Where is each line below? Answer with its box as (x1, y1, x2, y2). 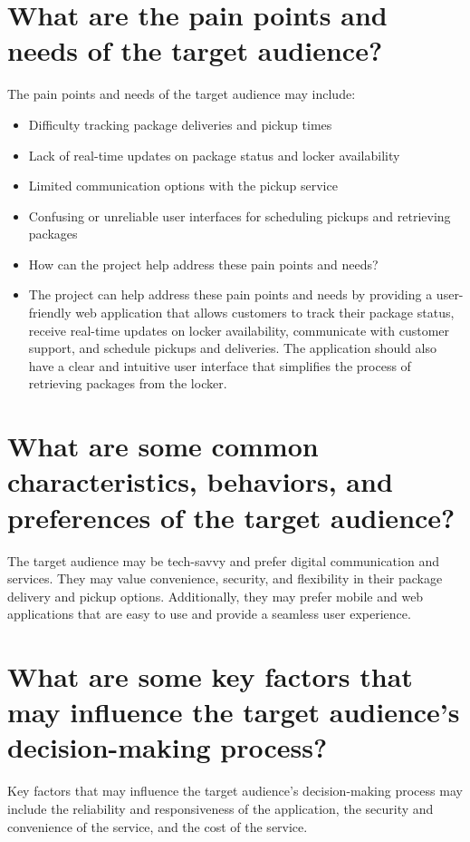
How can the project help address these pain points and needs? (28, 254, 379, 273)
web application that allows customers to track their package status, (75, 303, 455, 322)
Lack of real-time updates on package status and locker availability (28, 145, 400, 164)
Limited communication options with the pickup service (28, 176, 338, 195)
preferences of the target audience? (7, 498, 456, 535)
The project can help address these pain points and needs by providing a (28, 285, 433, 304)
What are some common (7, 427, 319, 465)
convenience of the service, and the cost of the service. (7, 817, 308, 836)
